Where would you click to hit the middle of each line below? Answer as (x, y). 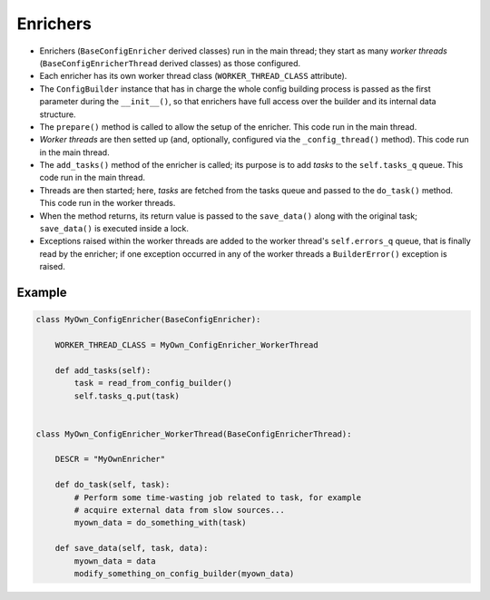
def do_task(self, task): (113, 485)
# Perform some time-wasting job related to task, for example (218, 497)
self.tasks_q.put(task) (127, 396)
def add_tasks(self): (103, 370)
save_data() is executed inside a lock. (114, 229)
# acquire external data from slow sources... (179, 510)
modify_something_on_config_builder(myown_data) (184, 573)
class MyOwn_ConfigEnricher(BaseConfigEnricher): (148, 320)
